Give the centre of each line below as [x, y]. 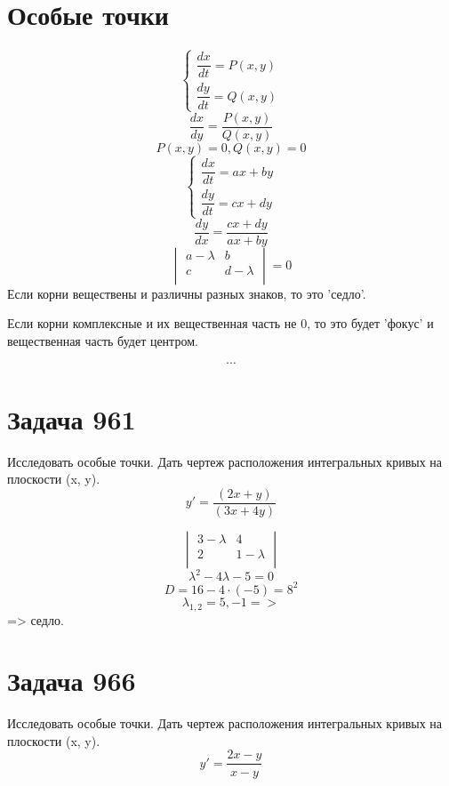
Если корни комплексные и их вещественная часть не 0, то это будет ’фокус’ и [220, 323]
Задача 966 [72, 681]
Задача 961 [72, 418]
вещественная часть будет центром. [103, 340]
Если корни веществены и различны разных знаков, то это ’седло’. [187, 293]
